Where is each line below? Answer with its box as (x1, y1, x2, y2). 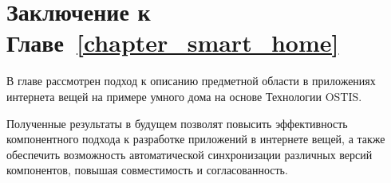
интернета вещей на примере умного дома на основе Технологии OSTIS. (6, 88, 362, 104)
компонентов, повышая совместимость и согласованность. (6, 162, 288, 178)
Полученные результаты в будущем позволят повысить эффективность (6, 115, 348, 131)
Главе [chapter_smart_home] (6, 26, 339, 59)
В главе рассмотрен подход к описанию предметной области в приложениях (6, 72, 376, 89)
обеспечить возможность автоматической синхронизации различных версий (6, 146, 373, 162)
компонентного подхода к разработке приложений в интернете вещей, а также (6, 130, 385, 147)
